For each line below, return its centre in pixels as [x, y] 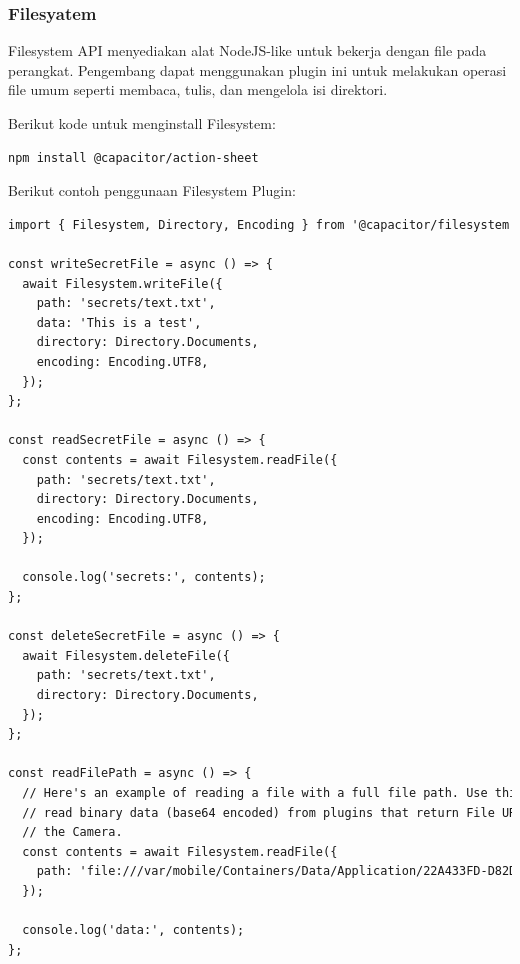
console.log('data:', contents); [133, 930]
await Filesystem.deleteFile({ [126, 655]
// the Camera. [72, 832]
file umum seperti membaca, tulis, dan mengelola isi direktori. [198, 89]
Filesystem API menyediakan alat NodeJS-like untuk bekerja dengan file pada [247, 50]
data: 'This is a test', [119, 322]
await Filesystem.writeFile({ [122, 283]
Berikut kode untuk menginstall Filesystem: [142, 123]
